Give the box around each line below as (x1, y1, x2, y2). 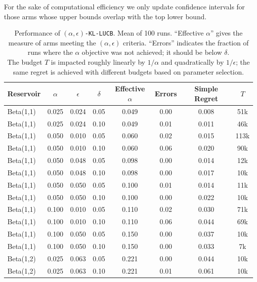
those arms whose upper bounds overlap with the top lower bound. (4, 11, 207, 21)
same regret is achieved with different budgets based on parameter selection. (13, 66, 244, 77)
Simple (194, 83, 218, 94)
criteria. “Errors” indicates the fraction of (123, 37, 249, 47)
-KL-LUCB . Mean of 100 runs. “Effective (85, 28, 204, 38)
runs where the (28, 47, 73, 57)
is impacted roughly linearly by (51, 57, 145, 67)
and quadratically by (161, 57, 224, 67)
